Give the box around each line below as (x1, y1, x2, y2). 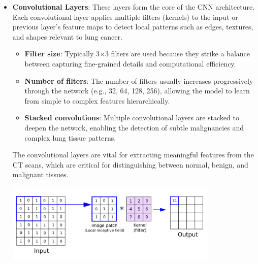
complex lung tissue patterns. (24, 132, 116, 143)
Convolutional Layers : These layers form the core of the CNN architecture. (12, 2, 255, 12)
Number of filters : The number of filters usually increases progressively (24, 75, 253, 86)
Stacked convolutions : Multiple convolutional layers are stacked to (24, 112, 239, 123)
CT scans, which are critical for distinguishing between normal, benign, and (12, 159, 248, 170)
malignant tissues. (12, 169, 69, 180)
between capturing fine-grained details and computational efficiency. (24, 58, 236, 69)
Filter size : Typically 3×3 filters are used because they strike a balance (24, 48, 250, 59)
